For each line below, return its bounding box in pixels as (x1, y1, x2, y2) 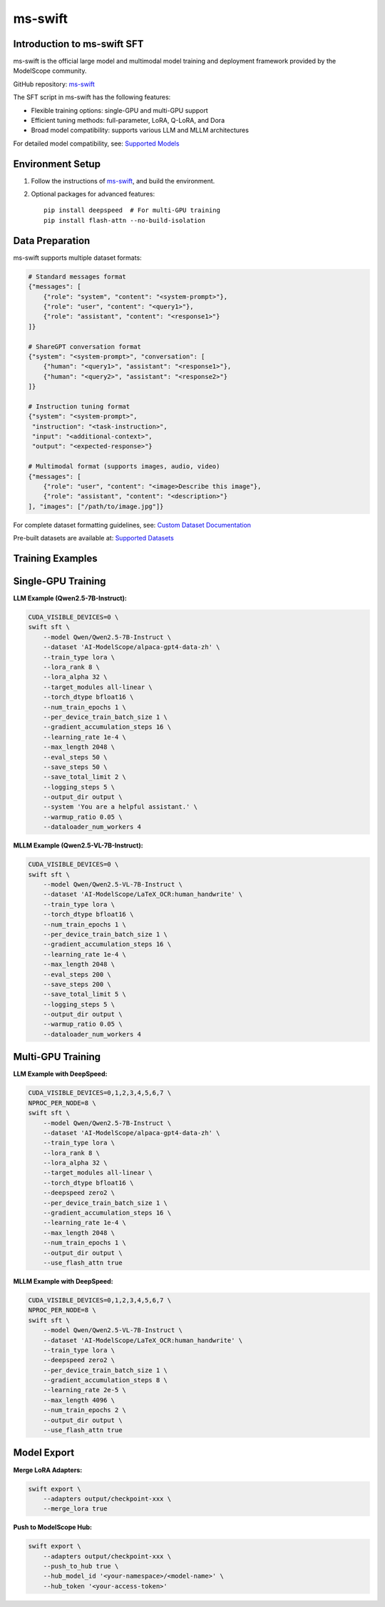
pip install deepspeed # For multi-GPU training (43, 206, 221, 214)
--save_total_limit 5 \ (43, 990, 126, 999)
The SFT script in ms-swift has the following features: (13, 93, 171, 101)
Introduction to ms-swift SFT (13, 38, 144, 50)
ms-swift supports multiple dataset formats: (13, 253, 142, 262)
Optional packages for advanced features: (31, 190, 155, 198)
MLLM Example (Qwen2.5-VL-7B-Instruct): (13, 841, 143, 850)
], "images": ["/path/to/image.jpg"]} (28, 502, 164, 510)
